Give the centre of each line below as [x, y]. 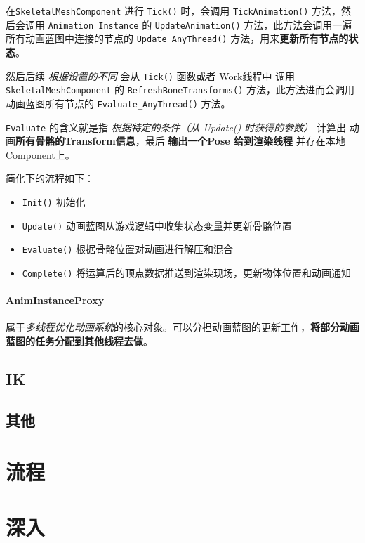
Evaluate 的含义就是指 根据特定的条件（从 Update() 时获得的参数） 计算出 [176, 127]
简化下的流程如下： [50, 178]
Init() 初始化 [54, 201]
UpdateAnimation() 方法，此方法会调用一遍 [253, 24]
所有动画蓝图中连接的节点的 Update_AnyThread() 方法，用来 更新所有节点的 [177, 38]
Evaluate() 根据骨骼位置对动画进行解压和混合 [128, 249]
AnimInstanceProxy [55, 300]
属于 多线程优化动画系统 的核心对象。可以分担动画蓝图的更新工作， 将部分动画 [182, 327]
